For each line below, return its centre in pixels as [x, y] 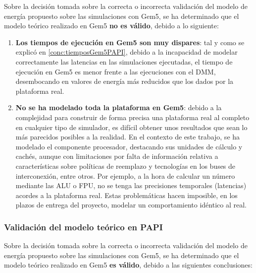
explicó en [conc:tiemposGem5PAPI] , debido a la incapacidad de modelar [127, 52]
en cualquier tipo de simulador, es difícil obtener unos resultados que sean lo [131, 127]
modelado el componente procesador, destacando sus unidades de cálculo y [129, 146]
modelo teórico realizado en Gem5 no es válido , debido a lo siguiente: [111, 26]
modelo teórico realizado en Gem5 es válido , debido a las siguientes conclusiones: [128, 265]
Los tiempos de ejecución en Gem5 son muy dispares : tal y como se [130, 42]
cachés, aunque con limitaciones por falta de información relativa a [117, 156]
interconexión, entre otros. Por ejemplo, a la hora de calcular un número [125, 175]
